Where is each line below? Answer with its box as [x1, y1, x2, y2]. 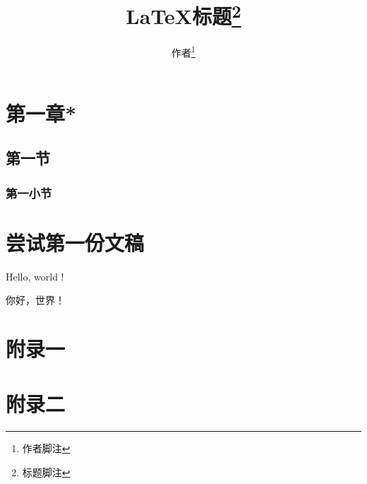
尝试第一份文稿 [6, 228, 145, 256]
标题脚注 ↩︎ [22, 464, 71, 479]
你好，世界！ [6, 293, 65, 307]
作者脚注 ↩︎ [22, 441, 71, 456]
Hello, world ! [6, 268, 64, 283]
